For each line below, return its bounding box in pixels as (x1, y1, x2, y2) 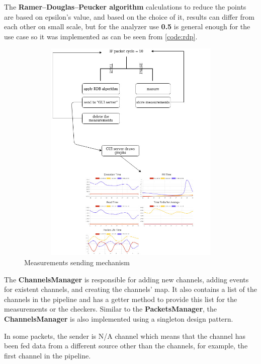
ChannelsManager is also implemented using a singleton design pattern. (4, 313, 233, 324)
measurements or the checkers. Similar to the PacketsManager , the (4, 304, 217, 314)
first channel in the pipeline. (4, 350, 91, 360)
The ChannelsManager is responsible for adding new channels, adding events (4, 274, 249, 284)
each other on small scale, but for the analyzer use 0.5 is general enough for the (4, 21, 250, 32)
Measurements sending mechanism (24, 257, 130, 267)
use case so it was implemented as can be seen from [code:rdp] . (4, 31, 198, 41)
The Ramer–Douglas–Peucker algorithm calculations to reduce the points (4, 2, 246, 12)
